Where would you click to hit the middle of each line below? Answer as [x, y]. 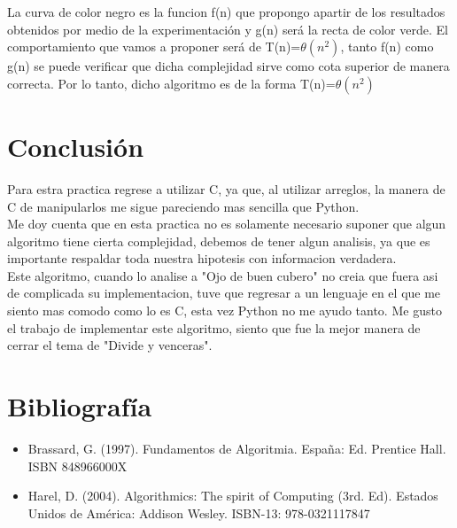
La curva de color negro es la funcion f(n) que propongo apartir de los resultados [226, 12]
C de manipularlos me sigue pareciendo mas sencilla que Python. [183, 206]
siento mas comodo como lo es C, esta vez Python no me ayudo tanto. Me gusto [225, 311]
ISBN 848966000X [77, 466]
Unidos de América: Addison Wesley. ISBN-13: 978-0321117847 [199, 512]
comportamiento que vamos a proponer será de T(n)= [154, 47]
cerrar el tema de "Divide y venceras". [110, 345]
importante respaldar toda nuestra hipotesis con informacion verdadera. [202, 258]
